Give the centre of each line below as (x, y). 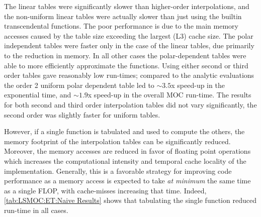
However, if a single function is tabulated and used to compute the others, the (124, 131)
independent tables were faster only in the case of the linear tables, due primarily (129, 45)
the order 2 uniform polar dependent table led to (79, 85)
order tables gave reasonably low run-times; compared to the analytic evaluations (129, 75)
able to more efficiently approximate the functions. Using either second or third (126, 65)
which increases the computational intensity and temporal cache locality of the (125, 160)
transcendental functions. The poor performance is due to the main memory (121, 26)
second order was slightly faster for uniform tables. (82, 114)
